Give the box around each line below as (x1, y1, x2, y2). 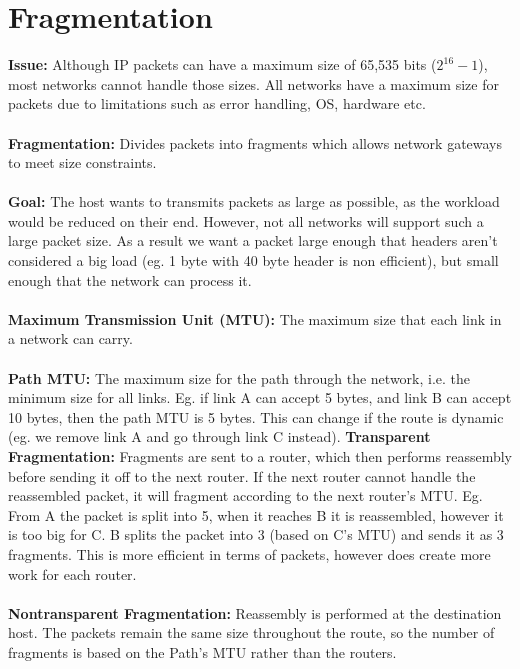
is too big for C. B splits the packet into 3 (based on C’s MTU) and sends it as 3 (8, 524, 504, 545)
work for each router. (8, 563, 137, 584)
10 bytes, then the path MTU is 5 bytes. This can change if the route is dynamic (8, 406, 504, 427)
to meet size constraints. (8, 152, 157, 173)
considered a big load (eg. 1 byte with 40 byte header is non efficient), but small (8, 250, 499, 271)
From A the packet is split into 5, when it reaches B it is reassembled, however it (8, 504, 504, 525)
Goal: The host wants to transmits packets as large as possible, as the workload (8, 191, 500, 212)
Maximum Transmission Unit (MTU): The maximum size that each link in (8, 308, 502, 329)
